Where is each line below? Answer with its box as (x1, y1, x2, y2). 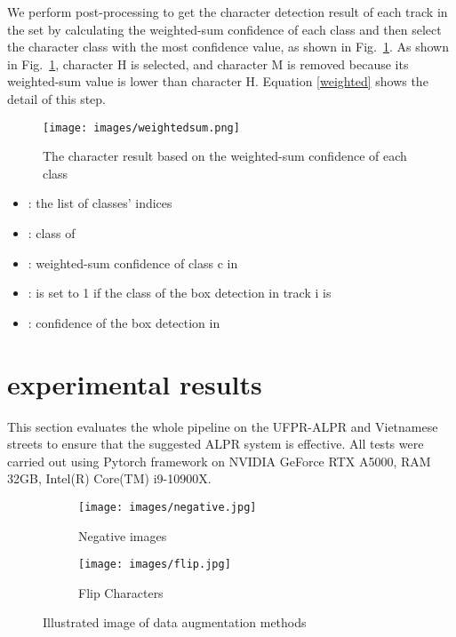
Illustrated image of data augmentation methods (43, 613, 307, 632)
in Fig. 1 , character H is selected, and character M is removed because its (7, 54, 409, 73)
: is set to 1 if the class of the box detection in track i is (28, 283, 332, 302)
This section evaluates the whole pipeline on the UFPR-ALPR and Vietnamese (7, 417, 438, 435)
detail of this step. (7, 89, 106, 107)
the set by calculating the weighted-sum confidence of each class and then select (7, 20, 442, 38)
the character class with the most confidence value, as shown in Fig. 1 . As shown (7, 37, 449, 56)
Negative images (78, 526, 167, 545)
